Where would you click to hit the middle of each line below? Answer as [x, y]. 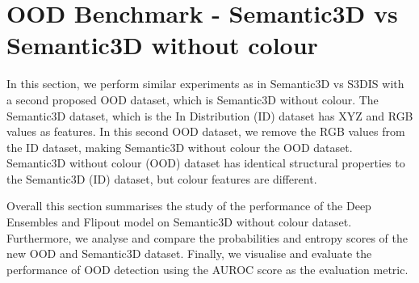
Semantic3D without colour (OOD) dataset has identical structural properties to [206, 163]
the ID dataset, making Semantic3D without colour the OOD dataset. [180, 147]
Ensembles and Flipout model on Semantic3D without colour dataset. [179, 222]
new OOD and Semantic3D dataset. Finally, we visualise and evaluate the [189, 253]
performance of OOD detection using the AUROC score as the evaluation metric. [207, 269]
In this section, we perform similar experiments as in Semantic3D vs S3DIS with [205, 84]
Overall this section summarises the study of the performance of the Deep [189, 206]
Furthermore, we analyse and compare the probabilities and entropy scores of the [207, 237]
